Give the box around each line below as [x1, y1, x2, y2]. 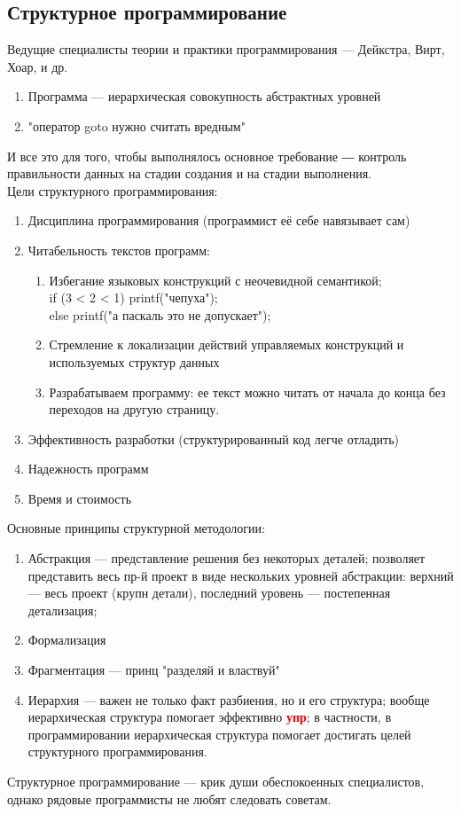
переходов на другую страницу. [49, 400, 220, 419]
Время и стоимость [27, 489, 132, 507]
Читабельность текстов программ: [27, 240, 210, 259]
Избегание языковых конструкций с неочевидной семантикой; [49, 270, 382, 289]
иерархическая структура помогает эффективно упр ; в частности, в [27, 708, 392, 726]
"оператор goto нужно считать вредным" [27, 116, 246, 135]
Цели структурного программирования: [7, 181, 218, 200]
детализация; [27, 600, 98, 619]
